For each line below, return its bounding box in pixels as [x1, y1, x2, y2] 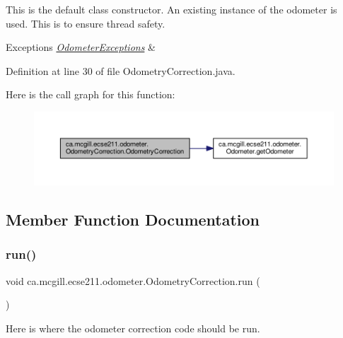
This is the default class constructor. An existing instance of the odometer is [6, 2, 337, 16]
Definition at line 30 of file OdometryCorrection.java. [6, 63, 236, 78]
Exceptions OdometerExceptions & [6, 40, 156, 54]
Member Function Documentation [6, 209, 260, 231]
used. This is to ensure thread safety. [6, 16, 165, 30]
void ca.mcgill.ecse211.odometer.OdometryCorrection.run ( [6, 273, 260, 288]
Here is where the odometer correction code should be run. [6, 320, 260, 335]
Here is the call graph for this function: [6, 87, 175, 102]
